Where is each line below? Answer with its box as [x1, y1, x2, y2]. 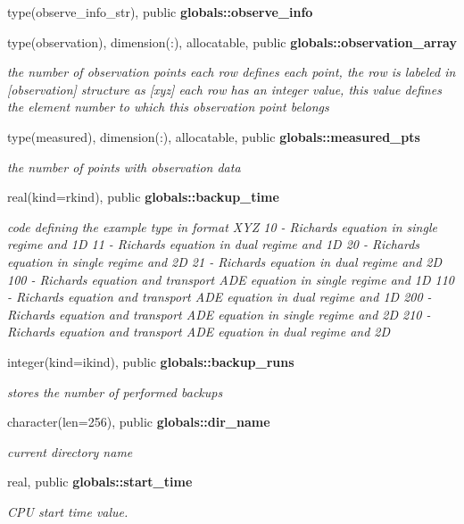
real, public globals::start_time [7, 472, 193, 491]
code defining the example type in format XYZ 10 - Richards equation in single [7, 217, 437, 236]
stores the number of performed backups [7, 382, 223, 401]
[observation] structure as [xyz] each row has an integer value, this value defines [7, 79, 442, 98]
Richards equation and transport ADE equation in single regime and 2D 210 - [7, 304, 431, 323]
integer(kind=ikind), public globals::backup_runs [7, 352, 294, 370]
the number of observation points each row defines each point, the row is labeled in [7, 62, 456, 81]
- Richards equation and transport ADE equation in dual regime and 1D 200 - [7, 287, 432, 306]
